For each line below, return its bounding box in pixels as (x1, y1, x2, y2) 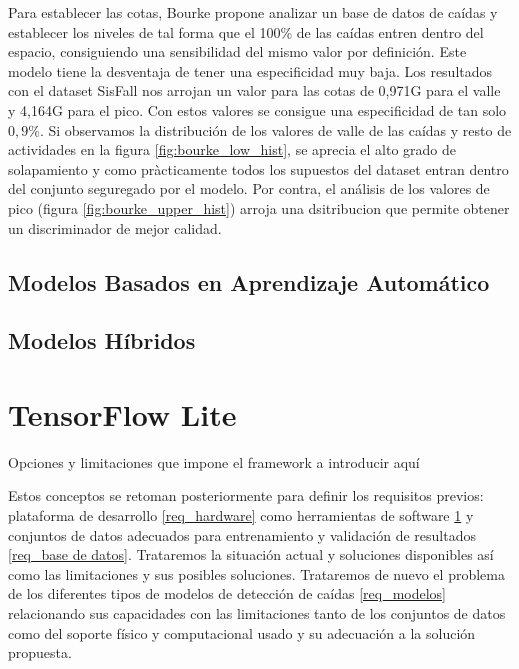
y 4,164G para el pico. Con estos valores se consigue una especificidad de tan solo (8, 99, 507, 120)
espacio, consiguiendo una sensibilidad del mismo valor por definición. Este (8, 41, 467, 62)
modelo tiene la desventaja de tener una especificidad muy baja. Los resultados (8, 60, 493, 81)
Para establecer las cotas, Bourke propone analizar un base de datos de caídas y (8, 2, 498, 22)
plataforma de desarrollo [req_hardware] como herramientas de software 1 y (8, 505, 474, 525)
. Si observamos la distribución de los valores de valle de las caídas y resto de (39, 119, 512, 140)
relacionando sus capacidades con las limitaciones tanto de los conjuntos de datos (8, 602, 506, 623)
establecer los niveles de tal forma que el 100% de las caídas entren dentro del (8, 21, 484, 42)
